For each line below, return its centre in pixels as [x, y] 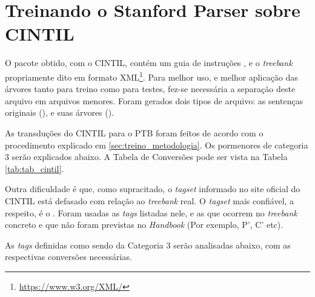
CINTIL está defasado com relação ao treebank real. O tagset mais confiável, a [150, 200]
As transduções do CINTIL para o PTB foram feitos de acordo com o [134, 132]
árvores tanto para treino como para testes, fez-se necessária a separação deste [150, 89]
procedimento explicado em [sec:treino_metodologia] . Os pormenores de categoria [157, 145]
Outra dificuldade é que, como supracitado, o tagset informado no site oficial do [153, 189]
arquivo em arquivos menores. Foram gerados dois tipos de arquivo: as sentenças [154, 100]
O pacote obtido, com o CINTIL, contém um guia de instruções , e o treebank [149, 63]
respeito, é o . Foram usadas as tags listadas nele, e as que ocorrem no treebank [151, 212]
